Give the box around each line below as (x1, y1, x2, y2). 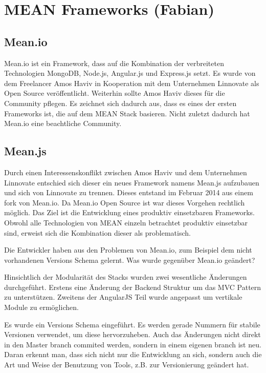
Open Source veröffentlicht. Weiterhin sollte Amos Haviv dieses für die (4, 88, 225, 98)
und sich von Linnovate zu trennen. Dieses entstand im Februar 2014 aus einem (4, 187, 253, 198)
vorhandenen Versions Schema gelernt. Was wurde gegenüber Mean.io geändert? (4, 254, 255, 265)
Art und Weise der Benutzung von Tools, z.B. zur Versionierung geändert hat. (4, 359, 249, 370)
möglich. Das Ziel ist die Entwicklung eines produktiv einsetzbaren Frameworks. (4, 207, 255, 218)
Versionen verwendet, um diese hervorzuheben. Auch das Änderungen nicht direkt (4, 329, 261, 340)
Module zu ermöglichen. (4, 302, 79, 313)
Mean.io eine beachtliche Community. (4, 118, 122, 129)
